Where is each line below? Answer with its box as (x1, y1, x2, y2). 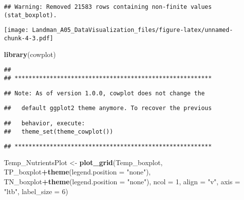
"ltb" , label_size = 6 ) (4, 186, 68, 196)
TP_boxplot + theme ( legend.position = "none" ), (4, 167, 151, 177)
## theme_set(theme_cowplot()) (4, 128, 113, 135)
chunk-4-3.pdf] (4, 34, 54, 42)
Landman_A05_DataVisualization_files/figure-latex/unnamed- (32, 27, 233, 34)
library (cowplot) (4, 49, 56, 59)
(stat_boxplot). (4, 11, 57, 19)
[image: (4, 27, 29, 34)
